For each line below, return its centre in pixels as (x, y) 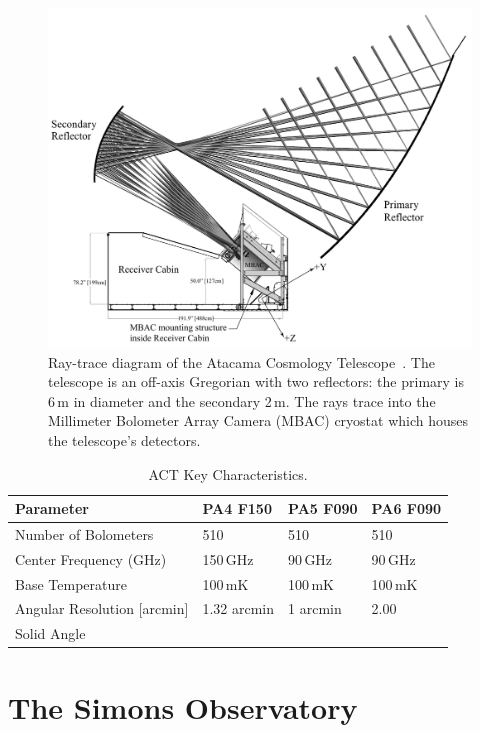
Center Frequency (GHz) (91, 558)
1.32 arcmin (238, 608)
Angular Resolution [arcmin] (102, 608)
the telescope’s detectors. (124, 439)
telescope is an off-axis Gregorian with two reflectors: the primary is (256, 381)
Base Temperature (71, 583)
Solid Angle (50, 633)
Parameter (52, 508)
